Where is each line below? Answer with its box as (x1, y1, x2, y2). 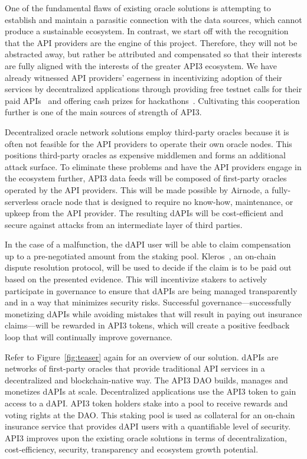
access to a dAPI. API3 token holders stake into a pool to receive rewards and (5, 397, 288, 409)
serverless (5, 195, 39, 207)
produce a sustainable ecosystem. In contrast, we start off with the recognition (5, 25, 289, 37)
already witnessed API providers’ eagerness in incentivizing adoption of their (5, 71, 282, 83)
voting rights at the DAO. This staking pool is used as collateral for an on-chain (5, 408, 295, 421)
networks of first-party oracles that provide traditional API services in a (5, 362, 265, 375)
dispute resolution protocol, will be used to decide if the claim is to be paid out (5, 261, 292, 274)
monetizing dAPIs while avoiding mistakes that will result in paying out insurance (5, 307, 302, 320)
